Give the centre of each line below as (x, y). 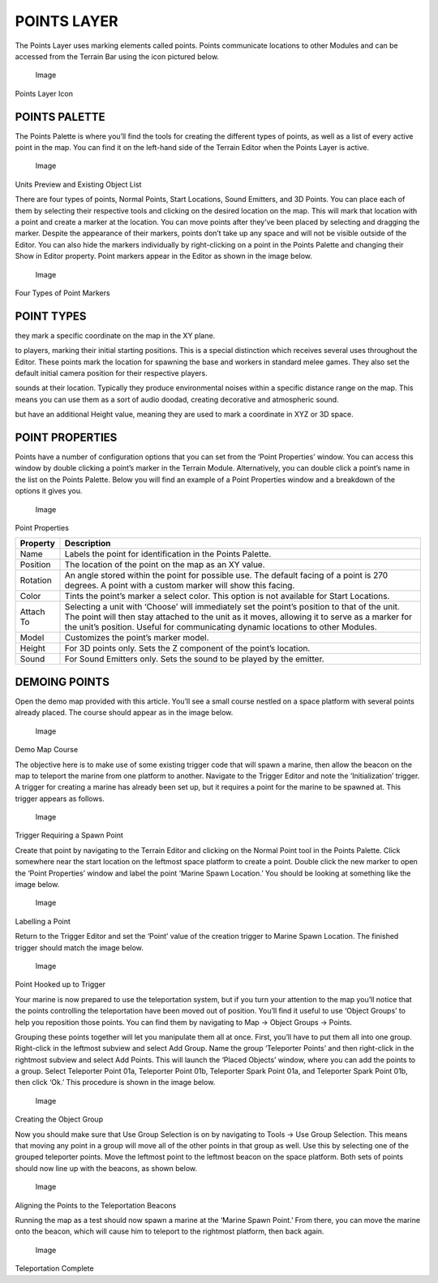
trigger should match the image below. (79, 947)
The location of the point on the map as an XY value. (165, 565)
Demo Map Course (47, 750)
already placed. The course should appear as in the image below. (124, 713)
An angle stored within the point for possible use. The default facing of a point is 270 (226, 575)
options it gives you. (49, 491)
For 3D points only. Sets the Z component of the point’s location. (187, 648)
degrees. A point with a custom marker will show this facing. (180, 586)
